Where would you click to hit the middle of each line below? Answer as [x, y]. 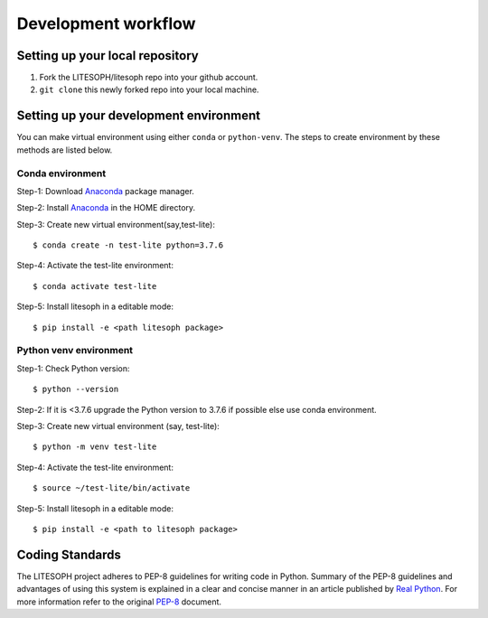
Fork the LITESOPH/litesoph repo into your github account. [149, 78]
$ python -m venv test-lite [95, 447]
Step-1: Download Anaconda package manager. [105, 191]
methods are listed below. [65, 150]
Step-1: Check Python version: [73, 368]
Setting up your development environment [139, 116]
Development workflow [106, 23]
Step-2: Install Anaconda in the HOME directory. [106, 208]
